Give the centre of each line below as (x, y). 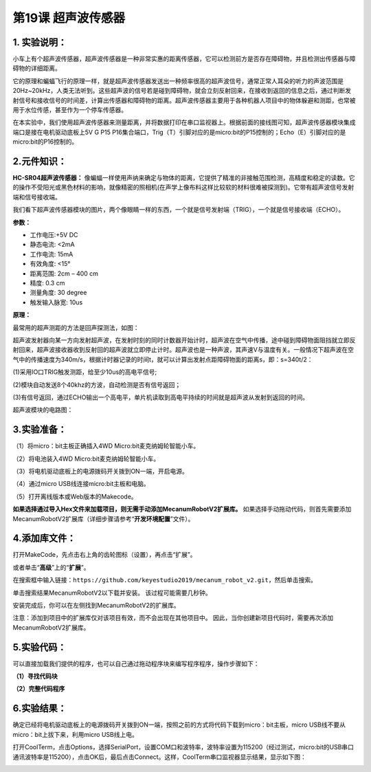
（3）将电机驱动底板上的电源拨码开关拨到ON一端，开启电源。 (100, 471)
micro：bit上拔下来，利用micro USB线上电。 (76, 734)
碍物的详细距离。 (37, 68)
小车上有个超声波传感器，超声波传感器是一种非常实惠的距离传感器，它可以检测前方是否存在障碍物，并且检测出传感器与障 (184, 59)
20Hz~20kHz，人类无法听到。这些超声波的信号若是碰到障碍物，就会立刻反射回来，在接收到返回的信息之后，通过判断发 (182, 91)
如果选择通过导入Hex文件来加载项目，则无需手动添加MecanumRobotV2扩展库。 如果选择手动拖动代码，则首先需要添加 (182, 509)
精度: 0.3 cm (47, 283)
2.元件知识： (40, 161)
